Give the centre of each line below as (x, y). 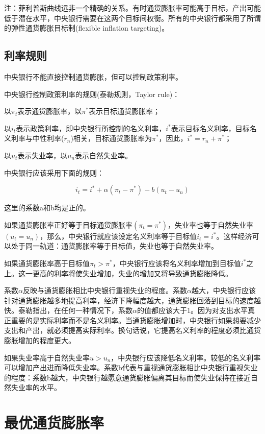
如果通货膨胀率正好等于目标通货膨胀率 (68, 224)
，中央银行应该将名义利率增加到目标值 (177, 263)
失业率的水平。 (36, 387)
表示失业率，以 (43, 155)
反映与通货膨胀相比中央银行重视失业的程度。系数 (105, 290)
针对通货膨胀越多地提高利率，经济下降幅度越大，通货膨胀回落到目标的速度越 (132, 300)
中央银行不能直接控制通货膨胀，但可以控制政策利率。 (93, 76)
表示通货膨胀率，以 (50, 111)
